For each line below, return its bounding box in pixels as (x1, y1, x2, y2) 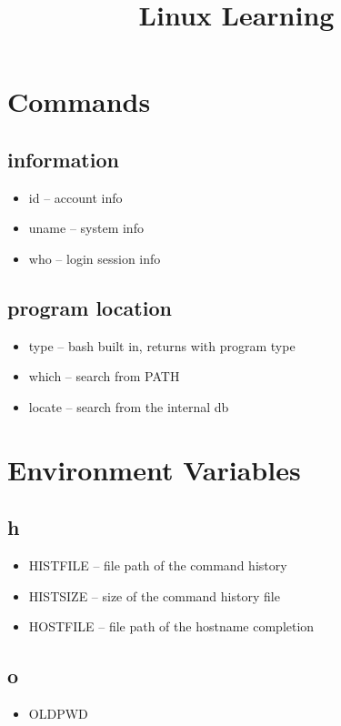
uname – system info (28, 218, 144, 237)
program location (7, 293, 172, 321)
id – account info (28, 187, 123, 207)
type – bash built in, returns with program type (28, 336, 296, 355)
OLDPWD (28, 704, 88, 723)
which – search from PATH (28, 367, 180, 386)
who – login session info (28, 248, 161, 267)
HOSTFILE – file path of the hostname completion (28, 617, 315, 636)
